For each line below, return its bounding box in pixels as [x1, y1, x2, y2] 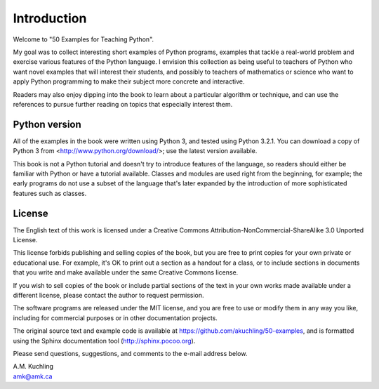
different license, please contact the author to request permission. [13, 291, 204, 299]
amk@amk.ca [13, 372, 53, 381]
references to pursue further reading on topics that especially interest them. [13, 100, 233, 108]
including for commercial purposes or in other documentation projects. [13, 313, 218, 322]
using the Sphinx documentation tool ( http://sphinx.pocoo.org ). [13, 336, 196, 345]
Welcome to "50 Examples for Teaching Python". [13, 35, 154, 44]
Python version [13, 118, 82, 130]
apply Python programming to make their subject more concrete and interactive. [13, 77, 245, 86]
